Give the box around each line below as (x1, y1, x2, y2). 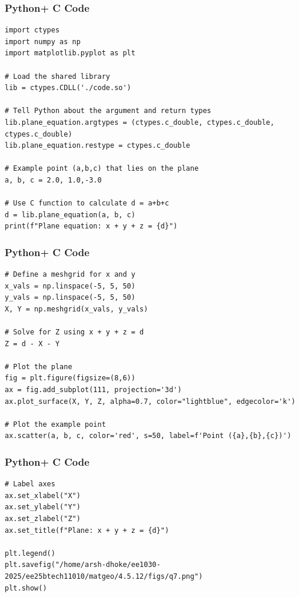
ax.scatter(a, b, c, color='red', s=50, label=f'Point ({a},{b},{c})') (5, 432, 291, 440)
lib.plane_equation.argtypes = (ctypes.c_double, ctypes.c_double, (5, 118, 275, 127)
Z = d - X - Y (5, 339, 60, 348)
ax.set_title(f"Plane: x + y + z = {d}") (5, 526, 170, 535)
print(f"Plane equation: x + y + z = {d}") (5, 222, 178, 231)
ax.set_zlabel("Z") (5, 515, 81, 523)
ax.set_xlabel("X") (5, 491, 81, 500)
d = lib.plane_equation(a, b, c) (5, 210, 135, 219)
